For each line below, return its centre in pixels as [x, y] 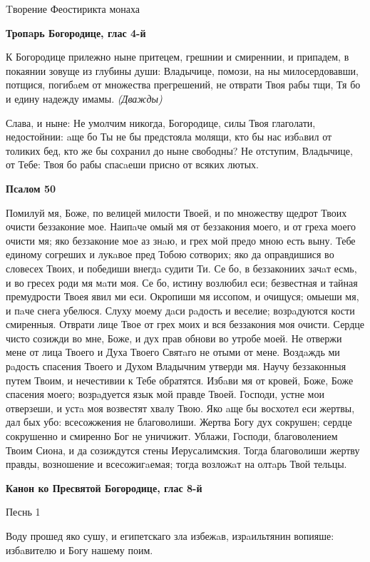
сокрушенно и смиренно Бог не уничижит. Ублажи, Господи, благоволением [172, 436]
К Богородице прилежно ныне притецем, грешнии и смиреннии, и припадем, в [178, 57]
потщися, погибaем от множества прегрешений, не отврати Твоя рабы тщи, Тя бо [183, 85]
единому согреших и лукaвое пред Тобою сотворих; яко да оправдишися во [170, 254]
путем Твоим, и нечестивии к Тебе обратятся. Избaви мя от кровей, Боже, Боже [180, 380]
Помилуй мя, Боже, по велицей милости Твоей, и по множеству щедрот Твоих [176, 212]
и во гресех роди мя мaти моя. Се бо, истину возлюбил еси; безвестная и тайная [182, 282]
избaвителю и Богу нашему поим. [79, 550]
